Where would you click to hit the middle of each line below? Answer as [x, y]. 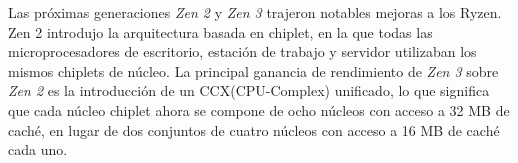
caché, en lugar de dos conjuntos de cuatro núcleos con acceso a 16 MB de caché [254, 129]
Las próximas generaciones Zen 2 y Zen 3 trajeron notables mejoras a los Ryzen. [255, 12]
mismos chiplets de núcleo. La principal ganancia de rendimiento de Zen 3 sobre [253, 70]
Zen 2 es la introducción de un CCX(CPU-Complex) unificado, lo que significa [249, 90]
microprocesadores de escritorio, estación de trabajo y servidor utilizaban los [242, 51]
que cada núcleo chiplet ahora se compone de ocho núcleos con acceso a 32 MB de [259, 109]
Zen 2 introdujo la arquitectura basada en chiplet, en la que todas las [220, 31]
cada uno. [38, 149]
